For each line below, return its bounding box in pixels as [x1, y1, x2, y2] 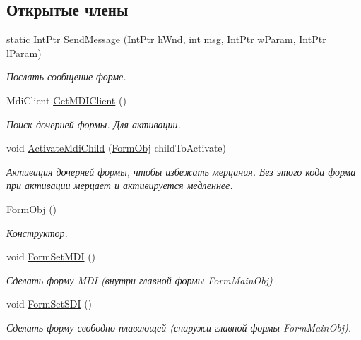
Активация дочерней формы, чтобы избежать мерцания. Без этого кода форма [6, 164, 356, 178]
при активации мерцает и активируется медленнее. [6, 178, 233, 193]
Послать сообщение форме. [6, 69, 126, 84]
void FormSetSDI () [6, 296, 93, 311]
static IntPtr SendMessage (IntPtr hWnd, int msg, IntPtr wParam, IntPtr [6, 32, 326, 47]
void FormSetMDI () [6, 249, 96, 264]
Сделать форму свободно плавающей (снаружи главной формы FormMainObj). [6, 320, 351, 334]
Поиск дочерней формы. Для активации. [6, 116, 181, 131]
